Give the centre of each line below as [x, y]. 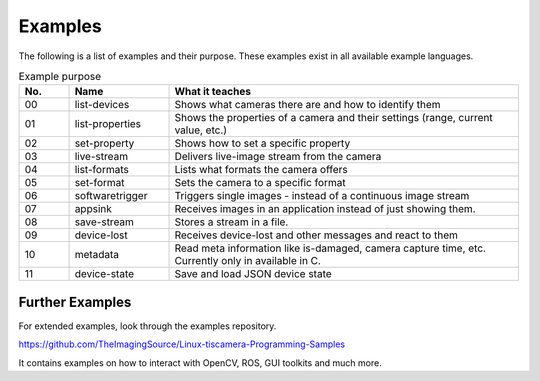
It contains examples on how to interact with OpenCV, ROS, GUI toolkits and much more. [200, 362]
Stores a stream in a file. [231, 222]
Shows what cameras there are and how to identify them [307, 105]
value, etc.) [201, 130]
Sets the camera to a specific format [260, 183]
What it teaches [213, 92]
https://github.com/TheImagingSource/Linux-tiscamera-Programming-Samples [181, 344]
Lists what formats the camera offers [261, 170]
